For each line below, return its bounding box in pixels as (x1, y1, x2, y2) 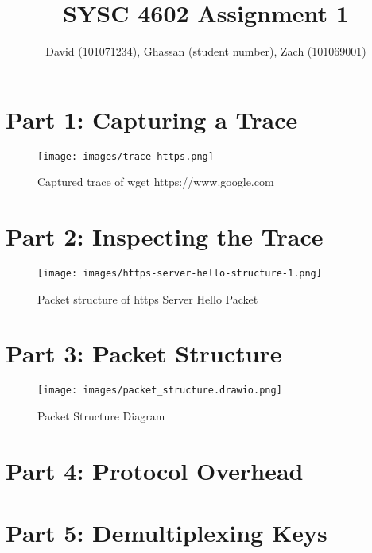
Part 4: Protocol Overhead (6, 454, 304, 486)
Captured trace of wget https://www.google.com (37, 173, 274, 190)
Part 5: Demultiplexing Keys (6, 516, 327, 549)
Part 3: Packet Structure (6, 337, 282, 369)
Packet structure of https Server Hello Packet (37, 290, 258, 307)
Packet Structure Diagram (37, 408, 165, 424)
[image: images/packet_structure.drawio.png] (37, 385, 282, 396)
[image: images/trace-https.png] (37, 150, 214, 162)
